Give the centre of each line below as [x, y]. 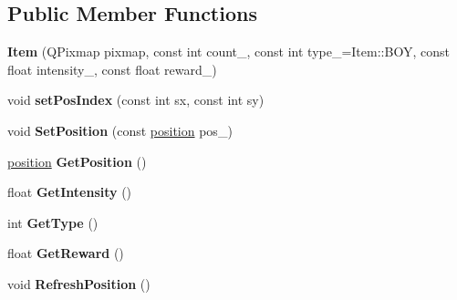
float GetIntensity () [70, 192]
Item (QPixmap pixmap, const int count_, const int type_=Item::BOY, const [228, 52]
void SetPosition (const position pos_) [120, 130]
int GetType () [53, 222]
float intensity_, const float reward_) [112, 69]
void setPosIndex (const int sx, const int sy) [136, 100]
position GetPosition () [77, 161]
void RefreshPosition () [79, 283]
